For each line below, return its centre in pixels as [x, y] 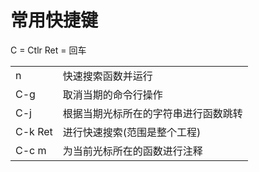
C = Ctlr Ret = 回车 [48, 50]
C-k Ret [34, 131]
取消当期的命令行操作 [112, 94]
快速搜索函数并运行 [107, 76]
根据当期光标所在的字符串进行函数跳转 [152, 113]
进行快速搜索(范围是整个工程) [132, 132]
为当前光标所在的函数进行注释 [132, 151]
